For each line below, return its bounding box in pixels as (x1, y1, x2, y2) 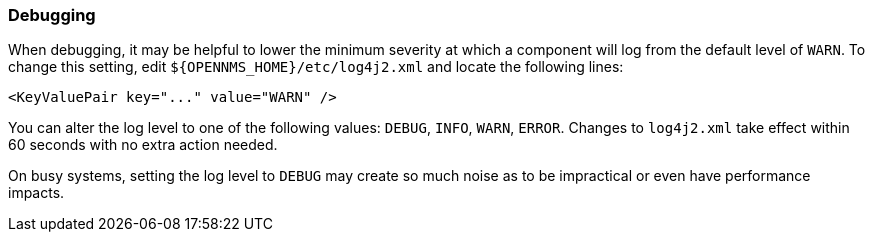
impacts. (8, 184, 65, 202)
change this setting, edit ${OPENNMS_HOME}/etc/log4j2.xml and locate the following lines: (8, 58, 624, 76)
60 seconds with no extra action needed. (8, 136, 278, 154)
